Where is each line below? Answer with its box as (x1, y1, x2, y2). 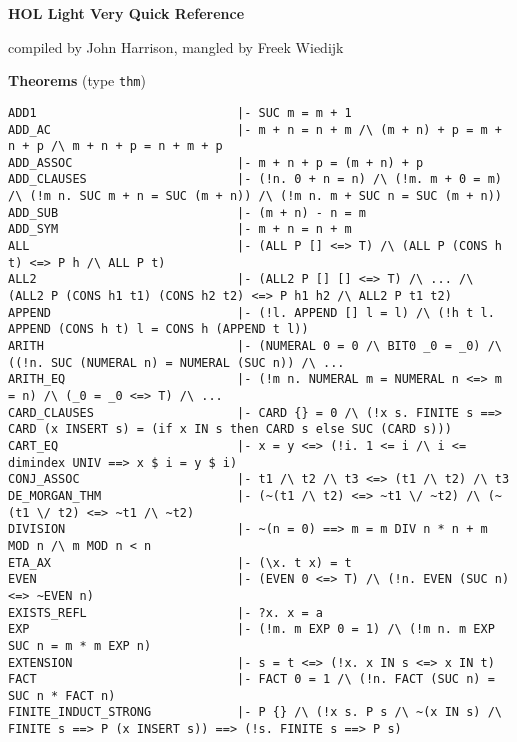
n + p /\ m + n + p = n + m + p (8, 139, 223, 154)
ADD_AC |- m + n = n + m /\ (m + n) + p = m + (8, 122, 502, 137)
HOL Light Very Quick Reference (8, 3, 245, 23)
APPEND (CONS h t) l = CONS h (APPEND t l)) (8, 322, 309, 337)
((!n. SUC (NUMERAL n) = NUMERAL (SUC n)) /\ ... (8, 355, 345, 370)
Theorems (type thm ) (8, 70, 146, 91)
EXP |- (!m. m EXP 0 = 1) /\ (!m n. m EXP (8, 622, 495, 637)
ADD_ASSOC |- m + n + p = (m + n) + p (8, 155, 424, 170)
